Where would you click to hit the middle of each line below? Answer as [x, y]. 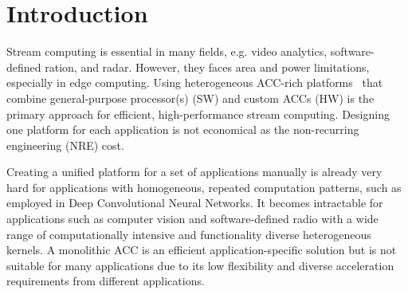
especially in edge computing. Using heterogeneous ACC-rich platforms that [195, 82]
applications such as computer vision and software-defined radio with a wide [192, 219]
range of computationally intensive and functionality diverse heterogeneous [189, 234]
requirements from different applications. [106, 281]
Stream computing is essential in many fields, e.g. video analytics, [167, 51]
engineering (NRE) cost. [65, 145]
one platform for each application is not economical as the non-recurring [183, 129]
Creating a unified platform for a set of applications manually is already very [194, 172]
